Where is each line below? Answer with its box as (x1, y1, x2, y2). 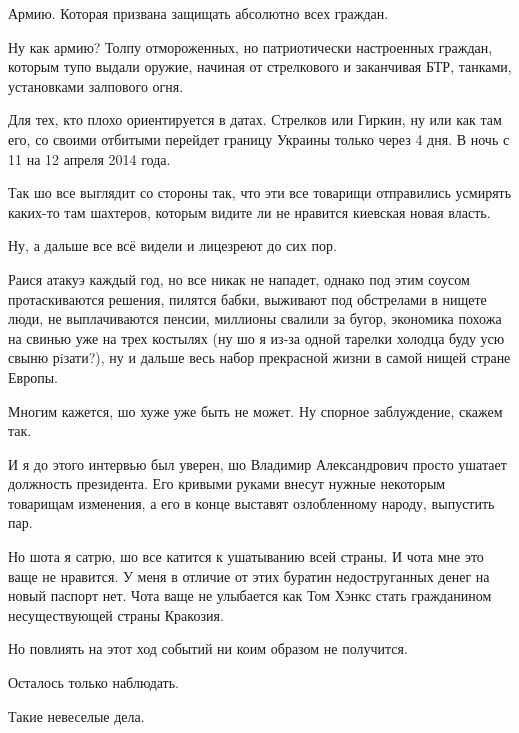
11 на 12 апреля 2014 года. (8, 148, 171, 169)
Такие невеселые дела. (8, 705, 145, 726)
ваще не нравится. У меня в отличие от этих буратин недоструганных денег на (8, 565, 490, 586)
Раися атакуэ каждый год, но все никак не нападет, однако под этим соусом (8, 268, 470, 289)
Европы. (8, 366, 58, 387)
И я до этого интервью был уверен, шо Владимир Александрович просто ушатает (8, 453, 507, 474)
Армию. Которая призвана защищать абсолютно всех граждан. (8, 3, 389, 23)
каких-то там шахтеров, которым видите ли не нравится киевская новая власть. (8, 201, 491, 222)
